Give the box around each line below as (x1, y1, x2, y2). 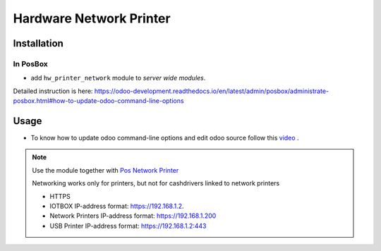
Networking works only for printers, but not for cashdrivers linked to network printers (32, 179, 280, 188)
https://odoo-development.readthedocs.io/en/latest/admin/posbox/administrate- (94, 87, 329, 95)
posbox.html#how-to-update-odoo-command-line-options (13, 97, 184, 105)
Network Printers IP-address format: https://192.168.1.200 (49, 212, 217, 220)
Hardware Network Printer (13, 11, 171, 26)
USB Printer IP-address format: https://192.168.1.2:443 (49, 221, 207, 230)
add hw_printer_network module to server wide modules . (30, 74, 206, 82)
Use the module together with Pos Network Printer (32, 166, 179, 174)
